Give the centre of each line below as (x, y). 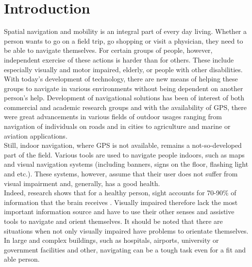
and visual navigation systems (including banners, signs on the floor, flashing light (126, 164)
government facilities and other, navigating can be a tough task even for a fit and (125, 249)
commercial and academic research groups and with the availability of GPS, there (125, 107)
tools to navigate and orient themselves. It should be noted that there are (113, 221)
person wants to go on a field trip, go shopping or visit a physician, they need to (124, 40)
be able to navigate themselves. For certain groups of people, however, (108, 50)
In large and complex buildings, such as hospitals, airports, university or (111, 240)
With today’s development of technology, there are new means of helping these (121, 79)
